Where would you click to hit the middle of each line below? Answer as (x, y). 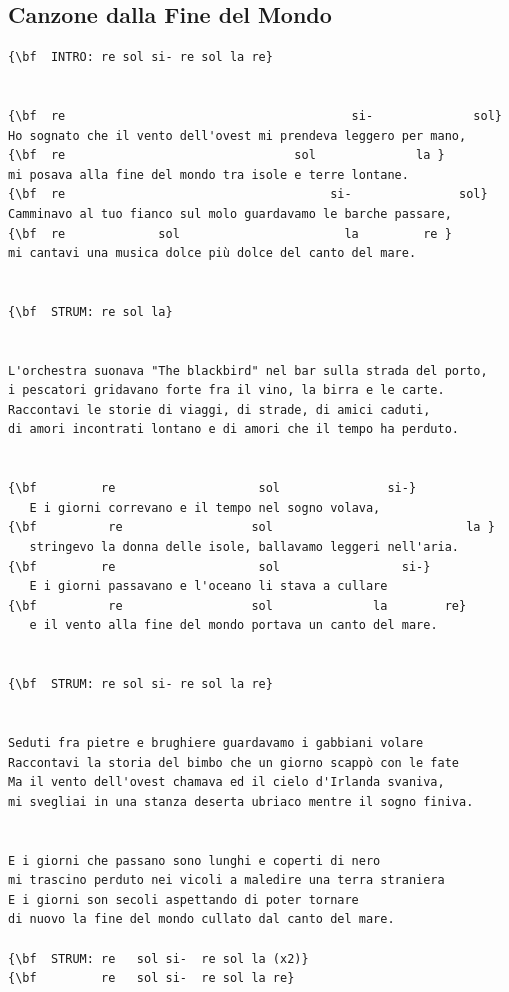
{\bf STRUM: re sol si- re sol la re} (140, 684)
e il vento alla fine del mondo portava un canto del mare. (233, 625)
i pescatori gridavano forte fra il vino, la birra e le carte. (226, 390)
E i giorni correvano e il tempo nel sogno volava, (205, 507)
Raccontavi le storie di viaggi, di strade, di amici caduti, (219, 409)
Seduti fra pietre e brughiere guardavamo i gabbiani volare (216, 742)
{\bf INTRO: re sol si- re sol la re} (140, 57)
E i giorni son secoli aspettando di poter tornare (183, 899)
